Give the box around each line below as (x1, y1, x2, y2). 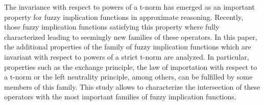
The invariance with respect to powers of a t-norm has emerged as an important (4, 2, 255, 12)
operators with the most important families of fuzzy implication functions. (4, 91, 236, 102)
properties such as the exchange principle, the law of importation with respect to (4, 61, 257, 72)
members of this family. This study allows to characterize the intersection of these (4, 81, 260, 92)
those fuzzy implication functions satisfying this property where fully (4, 21, 220, 32)
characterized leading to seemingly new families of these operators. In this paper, (4, 31, 257, 42)
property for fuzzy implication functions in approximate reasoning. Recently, (4, 11, 244, 22)
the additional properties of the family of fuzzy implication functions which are (4, 41, 251, 52)
